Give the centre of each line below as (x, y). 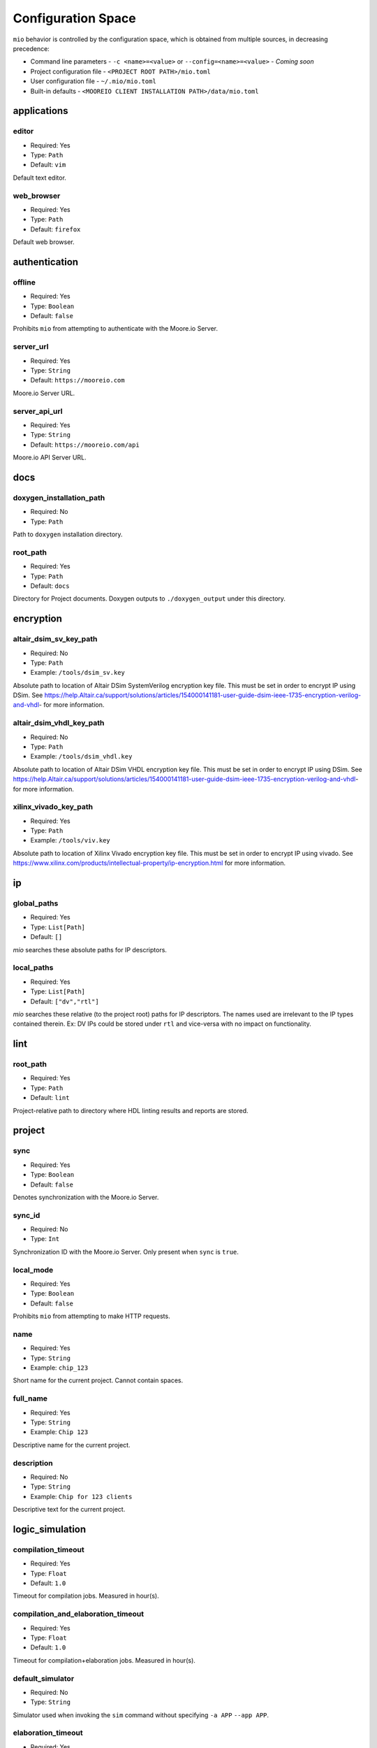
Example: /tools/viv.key (71, 840)
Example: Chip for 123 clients (81, 1496)
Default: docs (50, 586)
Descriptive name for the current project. (72, 1445)
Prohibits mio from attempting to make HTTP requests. (91, 1316)
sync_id (27, 1215)
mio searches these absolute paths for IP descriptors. (90, 950)
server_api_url (38, 411)
